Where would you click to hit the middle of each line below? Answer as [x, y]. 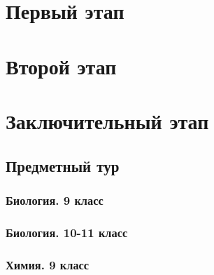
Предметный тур [63, 165]
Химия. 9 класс [48, 264]
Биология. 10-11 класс [67, 232]
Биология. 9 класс [55, 200]
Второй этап [61, 66]
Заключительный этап [107, 120]
